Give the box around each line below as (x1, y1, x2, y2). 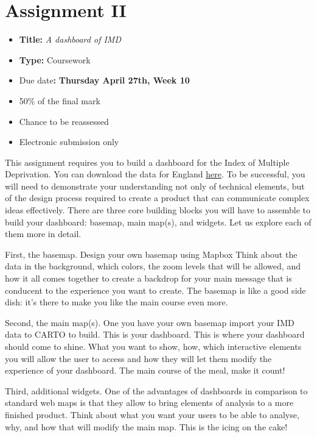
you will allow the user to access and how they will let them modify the (5, 352, 272, 364)
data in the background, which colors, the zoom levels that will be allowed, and (5, 260, 301, 272)
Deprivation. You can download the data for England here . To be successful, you (5, 168, 305, 180)
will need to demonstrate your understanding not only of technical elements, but (5, 179, 305, 192)
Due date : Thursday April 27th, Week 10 (19, 74, 190, 87)
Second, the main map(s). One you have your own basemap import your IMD (5, 316, 294, 329)
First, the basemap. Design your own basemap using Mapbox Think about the (5, 247, 298, 260)
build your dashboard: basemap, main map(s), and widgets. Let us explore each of (5, 215, 312, 228)
